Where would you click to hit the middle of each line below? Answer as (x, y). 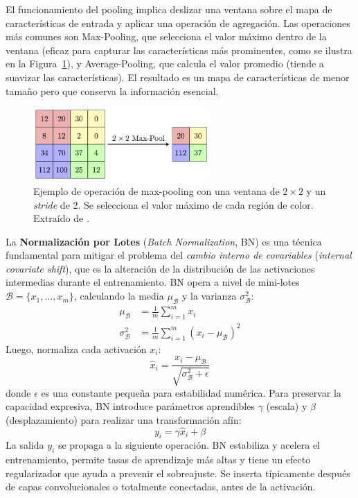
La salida (25, 445)
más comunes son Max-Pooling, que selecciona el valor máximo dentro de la (166, 36)
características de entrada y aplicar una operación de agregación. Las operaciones (178, 23)
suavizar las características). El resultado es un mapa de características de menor (178, 77)
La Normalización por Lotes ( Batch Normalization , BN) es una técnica (164, 241)
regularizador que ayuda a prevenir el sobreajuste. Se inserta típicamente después (178, 473)
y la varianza (209, 296)
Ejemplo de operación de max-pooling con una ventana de (156, 190)
